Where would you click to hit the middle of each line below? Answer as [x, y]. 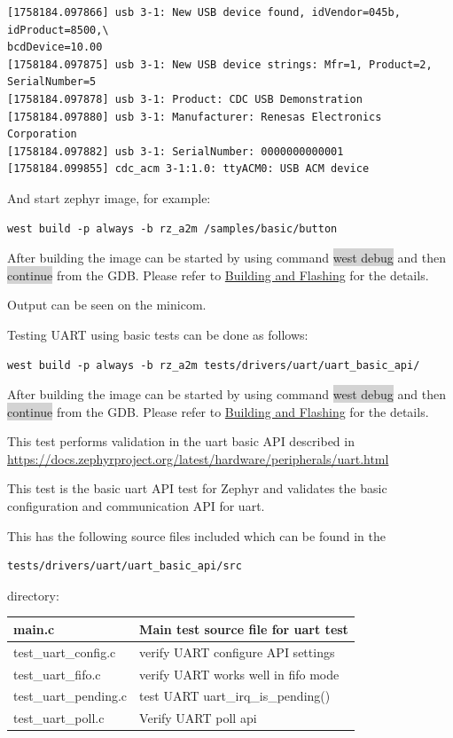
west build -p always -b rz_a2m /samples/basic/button [172, 228]
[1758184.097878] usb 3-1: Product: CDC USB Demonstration [185, 99]
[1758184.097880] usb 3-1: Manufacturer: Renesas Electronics [195, 117]
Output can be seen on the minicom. [107, 305]
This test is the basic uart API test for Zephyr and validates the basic [197, 488]
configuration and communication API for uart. [136, 506]
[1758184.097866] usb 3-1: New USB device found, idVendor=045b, [204, 12]
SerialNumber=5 [52, 82]
